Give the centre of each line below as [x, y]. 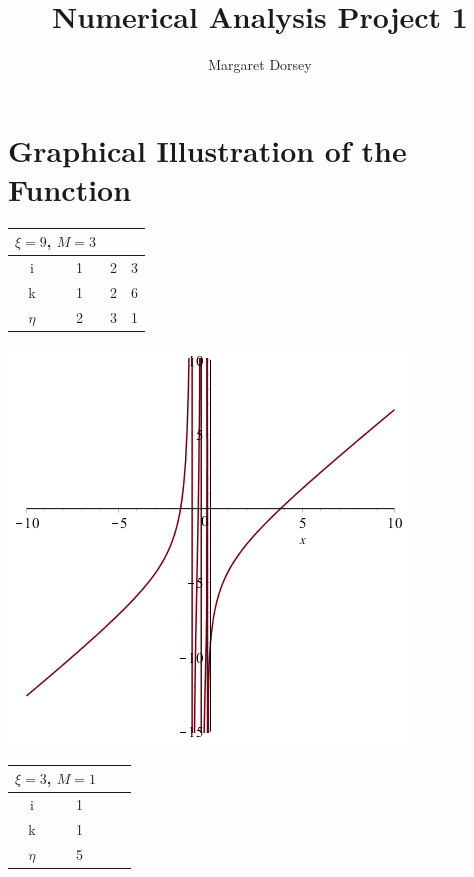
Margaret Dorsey [260, 64]
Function [70, 188]
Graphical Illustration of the [207, 149]
